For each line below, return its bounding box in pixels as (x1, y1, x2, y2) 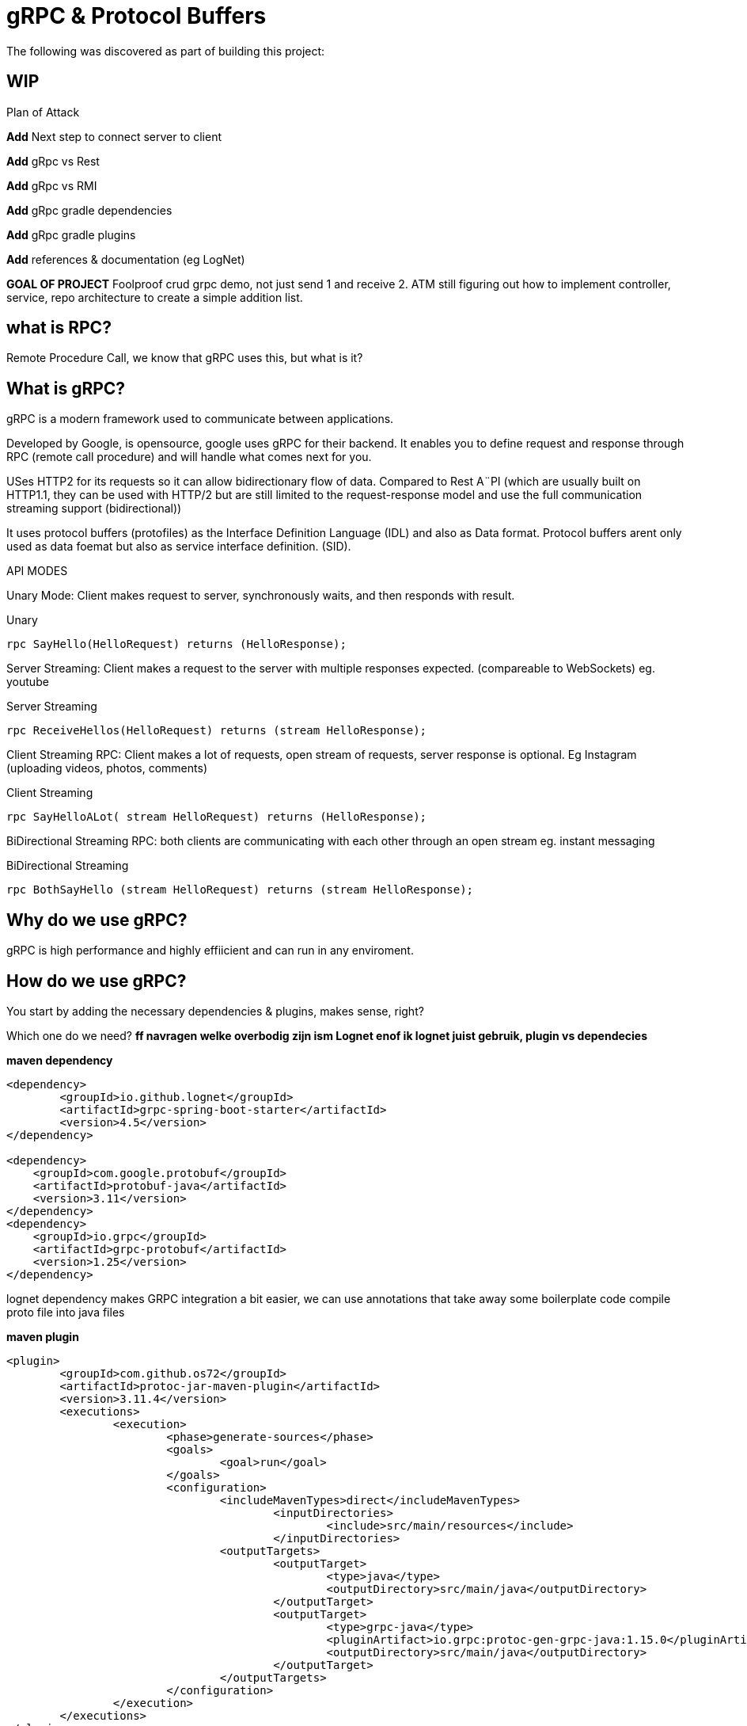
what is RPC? (6, 318, 112, 338)
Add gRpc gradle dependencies (6, 203, 173, 217)
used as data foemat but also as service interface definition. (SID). (6, 539, 351, 554)
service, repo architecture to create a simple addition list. (6, 290, 303, 304)
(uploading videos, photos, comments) (6, 761, 207, 775)
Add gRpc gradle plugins (6, 227, 136, 242)
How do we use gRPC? (6, 970, 187, 991)
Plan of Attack (6, 105, 80, 119)
